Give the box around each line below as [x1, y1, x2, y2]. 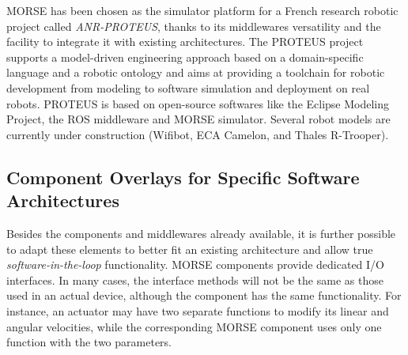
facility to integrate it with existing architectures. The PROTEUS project [6, 33, 364, 50]
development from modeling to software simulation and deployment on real [6, 79, 370, 96]
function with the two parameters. [6, 334, 172, 350]
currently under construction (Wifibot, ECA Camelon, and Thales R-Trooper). [6, 126, 389, 142]
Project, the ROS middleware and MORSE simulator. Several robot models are [6, 111, 391, 127]
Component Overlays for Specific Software [6, 164, 360, 189]
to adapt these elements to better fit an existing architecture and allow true [6, 240, 373, 257]
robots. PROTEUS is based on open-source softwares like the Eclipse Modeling [6, 95, 390, 111]
